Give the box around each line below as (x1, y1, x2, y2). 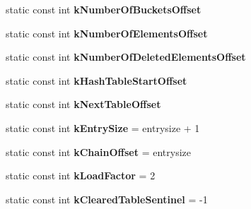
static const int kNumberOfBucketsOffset (6, 2, 202, 16)
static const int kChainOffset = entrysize (6, 144, 192, 159)
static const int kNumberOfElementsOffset (6, 25, 208, 40)
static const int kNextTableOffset (6, 97, 161, 112)
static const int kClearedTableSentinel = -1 (6, 191, 208, 206)
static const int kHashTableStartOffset (6, 73, 187, 88)
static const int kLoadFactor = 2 (6, 168, 156, 183)
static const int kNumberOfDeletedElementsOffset (6, 49, 246, 64)
